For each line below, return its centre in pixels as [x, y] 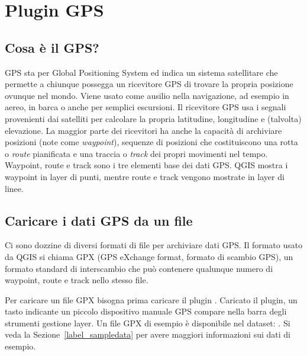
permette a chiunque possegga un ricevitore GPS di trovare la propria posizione [149, 84]
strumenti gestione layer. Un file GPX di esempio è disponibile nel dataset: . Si [148, 323]
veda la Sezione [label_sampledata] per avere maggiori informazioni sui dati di [148, 334]
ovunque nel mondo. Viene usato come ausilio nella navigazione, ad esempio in [147, 95]
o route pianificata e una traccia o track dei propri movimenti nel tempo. [136, 153]
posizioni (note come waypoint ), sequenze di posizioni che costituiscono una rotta [151, 142]
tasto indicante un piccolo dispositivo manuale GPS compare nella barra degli [146, 311]
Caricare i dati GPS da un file [99, 220]
